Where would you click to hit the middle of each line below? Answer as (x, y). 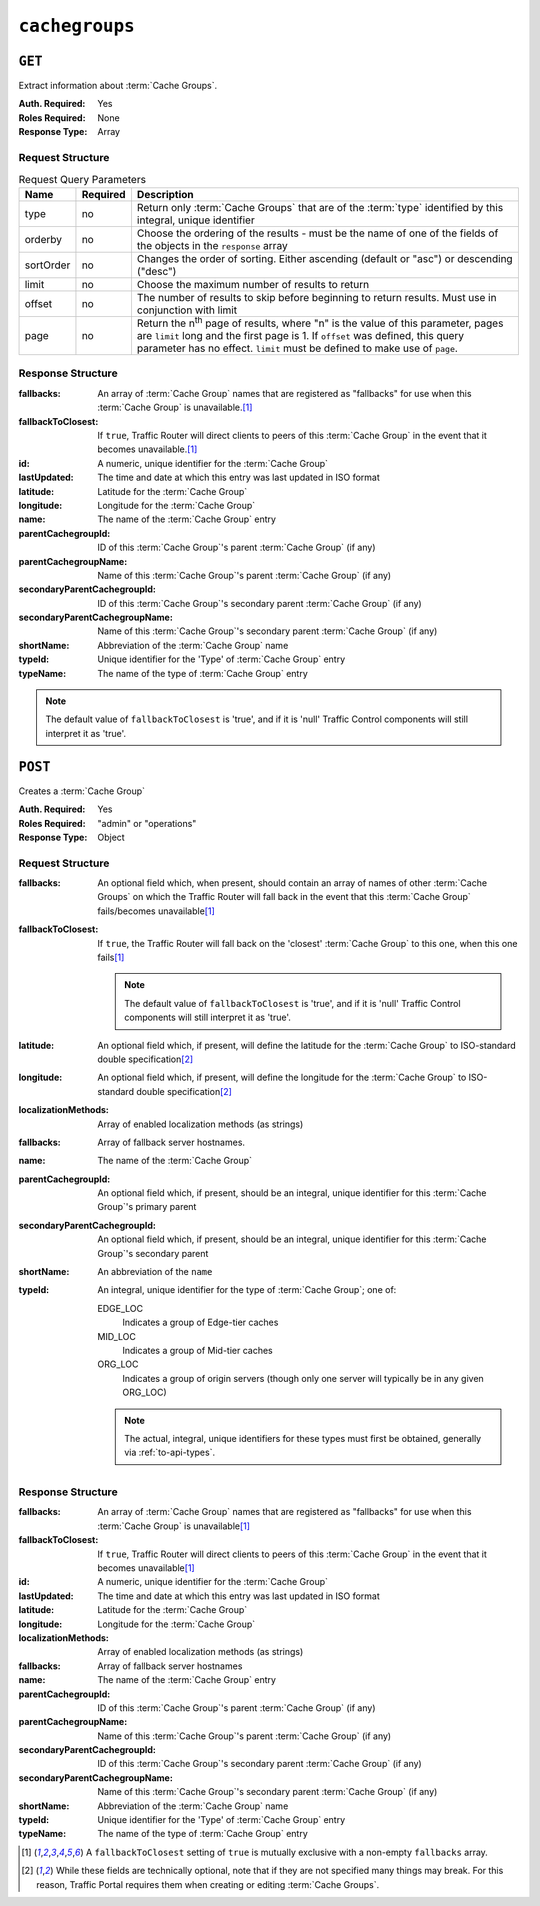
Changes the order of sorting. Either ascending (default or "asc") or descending (325, 258)
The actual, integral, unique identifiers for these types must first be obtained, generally (303, 1438)
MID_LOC (117, 1336)
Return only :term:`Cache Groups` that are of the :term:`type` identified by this (320, 207)
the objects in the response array (212, 245)
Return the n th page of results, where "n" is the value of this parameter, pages (320, 322)
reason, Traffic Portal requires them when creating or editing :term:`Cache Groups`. (208, 1884)
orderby (43, 239)
